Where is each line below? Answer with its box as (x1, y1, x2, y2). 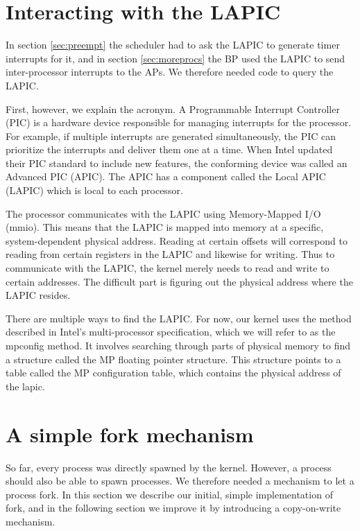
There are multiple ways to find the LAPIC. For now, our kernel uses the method (6, 311, 352, 325)
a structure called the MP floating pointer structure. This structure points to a (6, 351, 341, 366)
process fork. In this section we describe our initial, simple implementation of (6, 487, 333, 501)
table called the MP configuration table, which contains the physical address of (6, 365, 341, 380)
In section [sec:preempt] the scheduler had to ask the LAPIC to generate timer (6, 37, 340, 52)
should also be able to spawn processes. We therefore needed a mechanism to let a (6, 473, 354, 488)
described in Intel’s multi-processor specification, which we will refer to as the (6, 324, 336, 339)
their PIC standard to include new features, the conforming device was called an (6, 155, 348, 170)
